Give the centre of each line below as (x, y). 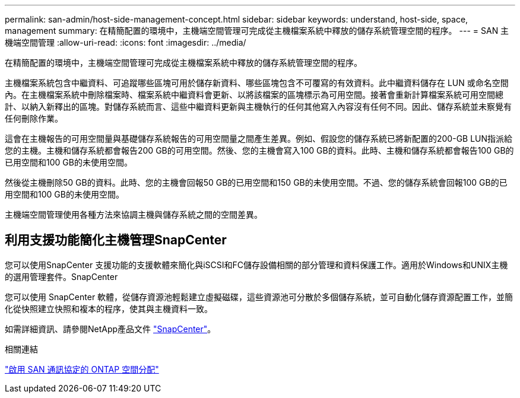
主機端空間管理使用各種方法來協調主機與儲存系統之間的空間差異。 (134, 214)
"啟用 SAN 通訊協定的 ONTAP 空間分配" (82, 369)
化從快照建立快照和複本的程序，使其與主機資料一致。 (109, 308)
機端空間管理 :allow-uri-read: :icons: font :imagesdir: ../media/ (126, 42)
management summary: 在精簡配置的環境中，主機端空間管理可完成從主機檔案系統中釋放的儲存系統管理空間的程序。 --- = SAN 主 (257, 31)
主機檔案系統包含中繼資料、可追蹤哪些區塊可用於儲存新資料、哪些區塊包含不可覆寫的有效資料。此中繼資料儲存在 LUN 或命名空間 (257, 83)
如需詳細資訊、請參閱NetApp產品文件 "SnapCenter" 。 (110, 329)
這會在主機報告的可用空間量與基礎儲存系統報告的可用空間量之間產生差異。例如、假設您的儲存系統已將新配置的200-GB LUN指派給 (259, 138)
